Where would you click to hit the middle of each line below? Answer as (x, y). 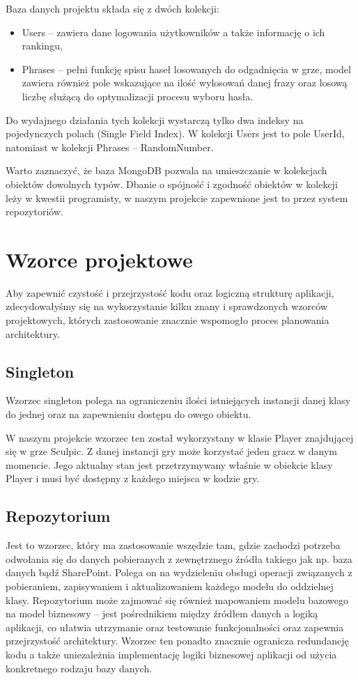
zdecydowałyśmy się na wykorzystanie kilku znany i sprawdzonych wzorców (167, 306)
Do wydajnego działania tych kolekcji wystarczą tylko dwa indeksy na (155, 119)
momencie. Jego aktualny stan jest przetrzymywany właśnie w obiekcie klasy (169, 464)
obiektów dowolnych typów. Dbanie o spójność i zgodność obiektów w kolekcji (172, 184)
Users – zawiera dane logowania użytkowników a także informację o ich (173, 32)
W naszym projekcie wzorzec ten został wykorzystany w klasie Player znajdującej (180, 437)
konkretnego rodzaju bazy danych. (79, 668)
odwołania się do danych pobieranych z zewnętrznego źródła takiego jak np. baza (179, 558)
